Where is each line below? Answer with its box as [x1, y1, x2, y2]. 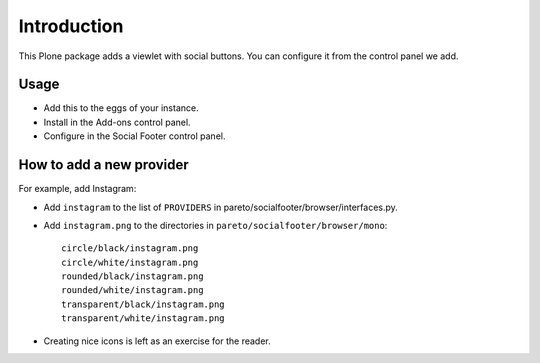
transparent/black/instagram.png [61, 298, 225, 310]
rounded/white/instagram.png [61, 285, 204, 296]
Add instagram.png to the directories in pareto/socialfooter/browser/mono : [43, 219, 388, 231]
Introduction [18, 15, 124, 37]
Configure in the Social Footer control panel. [43, 130, 226, 142]
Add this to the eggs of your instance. [43, 102, 199, 114]
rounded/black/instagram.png [61, 271, 204, 282]
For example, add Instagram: [18, 183, 137, 195]
